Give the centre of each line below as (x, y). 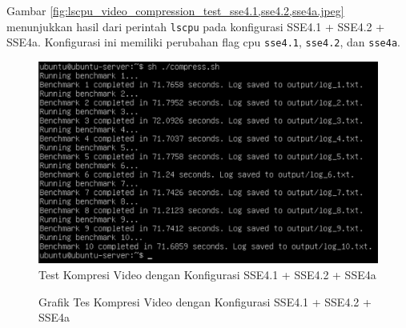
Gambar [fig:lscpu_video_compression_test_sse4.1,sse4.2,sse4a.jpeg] (175, 10)
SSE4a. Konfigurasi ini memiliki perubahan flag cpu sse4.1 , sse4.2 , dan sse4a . (203, 42)
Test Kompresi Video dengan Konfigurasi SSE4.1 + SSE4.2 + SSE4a (207, 274)
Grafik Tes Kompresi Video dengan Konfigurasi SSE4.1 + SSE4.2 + (205, 301)
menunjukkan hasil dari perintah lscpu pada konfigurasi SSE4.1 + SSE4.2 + (196, 26)
